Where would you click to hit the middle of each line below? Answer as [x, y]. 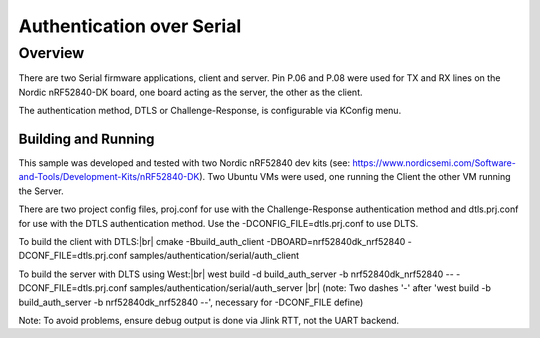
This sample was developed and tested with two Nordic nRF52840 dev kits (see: [184, 163]
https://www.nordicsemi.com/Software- [434, 163]
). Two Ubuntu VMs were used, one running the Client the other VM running [355, 177]
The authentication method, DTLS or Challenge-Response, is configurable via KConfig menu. [210, 111]
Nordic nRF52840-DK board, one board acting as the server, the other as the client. [191, 92]
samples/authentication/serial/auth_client [214, 256]
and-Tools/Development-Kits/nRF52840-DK [109, 177]
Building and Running [86, 138]
